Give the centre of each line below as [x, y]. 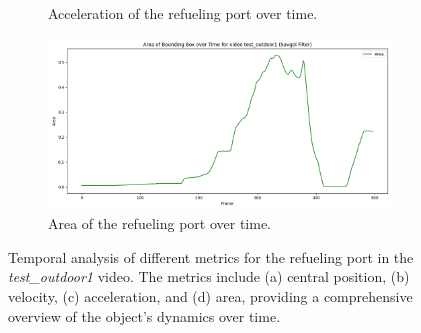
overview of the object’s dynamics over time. [144, 315]
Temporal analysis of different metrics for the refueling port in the [211, 256]
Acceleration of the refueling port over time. [183, 13]
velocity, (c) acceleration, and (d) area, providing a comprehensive [210, 295]
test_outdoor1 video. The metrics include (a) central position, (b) [209, 276]
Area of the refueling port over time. [159, 223]
